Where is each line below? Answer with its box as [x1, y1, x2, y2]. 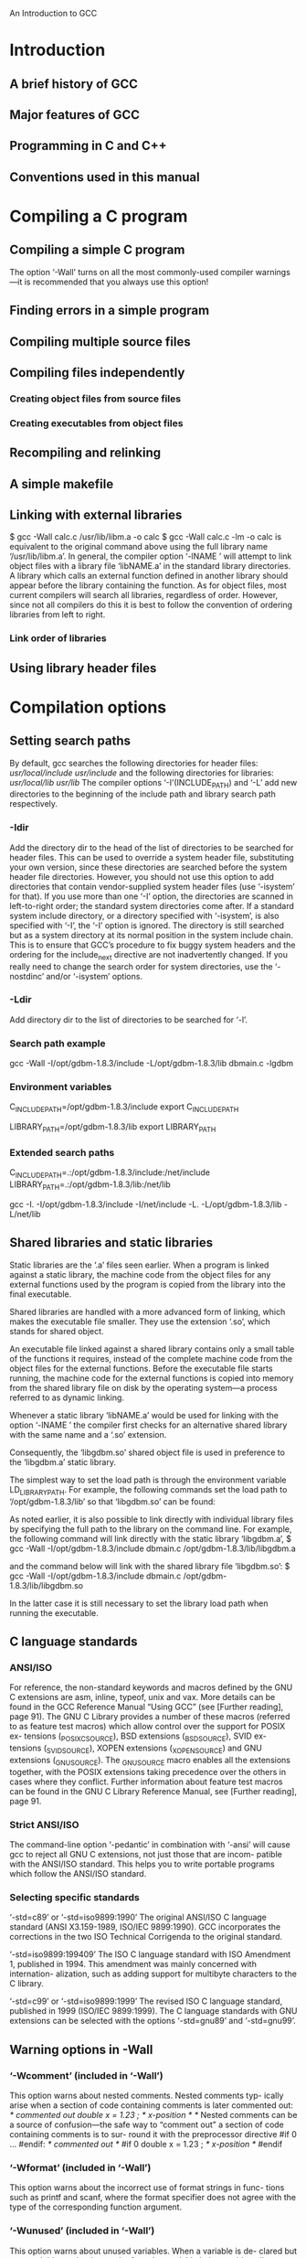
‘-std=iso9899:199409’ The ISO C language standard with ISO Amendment [9, 1949, 291, 1960]
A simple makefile [9, 476, 114, 492]
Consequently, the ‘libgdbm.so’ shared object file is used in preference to [9, 1447, 286, 1458]
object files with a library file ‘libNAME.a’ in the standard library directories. [9, 561, 291, 572]
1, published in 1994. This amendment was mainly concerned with [9, 1959, 258, 1970]
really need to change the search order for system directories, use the [9, 960, 273, 972]
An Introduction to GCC [9, 8, 98, 18]
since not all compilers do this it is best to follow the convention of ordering [9, 599, 293, 611]
